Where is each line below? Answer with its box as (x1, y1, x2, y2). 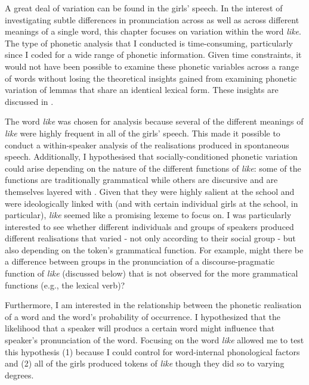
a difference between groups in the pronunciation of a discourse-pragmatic (5, 255, 275, 268)
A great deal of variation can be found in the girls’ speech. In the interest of (5, 2, 283, 14)
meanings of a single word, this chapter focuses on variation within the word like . (5, 25, 301, 38)
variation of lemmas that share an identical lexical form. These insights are (5, 83, 279, 96)
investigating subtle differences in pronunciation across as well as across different (5, 13, 299, 26)
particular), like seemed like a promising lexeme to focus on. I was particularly (5, 209, 292, 221)
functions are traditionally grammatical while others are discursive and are (5, 173, 278, 186)
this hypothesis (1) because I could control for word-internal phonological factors (5, 345, 300, 358)
